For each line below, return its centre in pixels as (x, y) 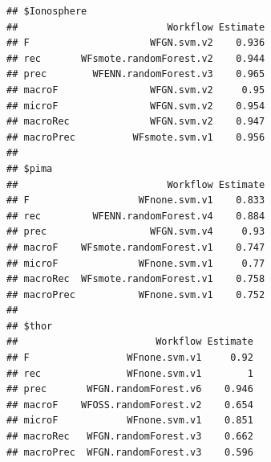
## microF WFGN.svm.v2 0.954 (136, 106)
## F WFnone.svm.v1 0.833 (136, 200)
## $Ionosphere (47, 11)
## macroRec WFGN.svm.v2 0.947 (136, 122)
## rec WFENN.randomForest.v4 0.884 (136, 216)
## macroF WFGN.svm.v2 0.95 (136, 90)
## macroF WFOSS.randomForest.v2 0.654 (130, 405)
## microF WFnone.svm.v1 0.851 (130, 421)
